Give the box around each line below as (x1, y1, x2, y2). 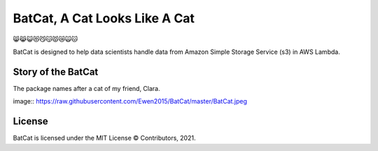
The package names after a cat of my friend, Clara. (13, 84, 160, 92)
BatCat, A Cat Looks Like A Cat (13, 10, 195, 26)
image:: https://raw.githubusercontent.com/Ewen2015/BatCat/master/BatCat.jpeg (13, 97, 248, 106)
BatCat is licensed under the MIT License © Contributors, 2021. (13, 134, 196, 143)
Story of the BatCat (13, 66, 99, 78)
